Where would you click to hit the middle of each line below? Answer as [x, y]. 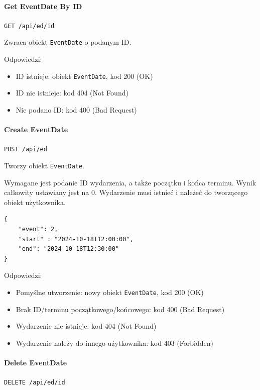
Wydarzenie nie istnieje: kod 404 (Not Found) [86, 326]
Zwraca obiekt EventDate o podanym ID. [68, 42]
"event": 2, [38, 229]
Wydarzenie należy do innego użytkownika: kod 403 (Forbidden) [114, 343]
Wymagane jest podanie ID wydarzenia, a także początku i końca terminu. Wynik [130, 182]
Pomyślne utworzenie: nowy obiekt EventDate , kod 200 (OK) [110, 292]
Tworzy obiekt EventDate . [44, 165]
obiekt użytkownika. [35, 202]
